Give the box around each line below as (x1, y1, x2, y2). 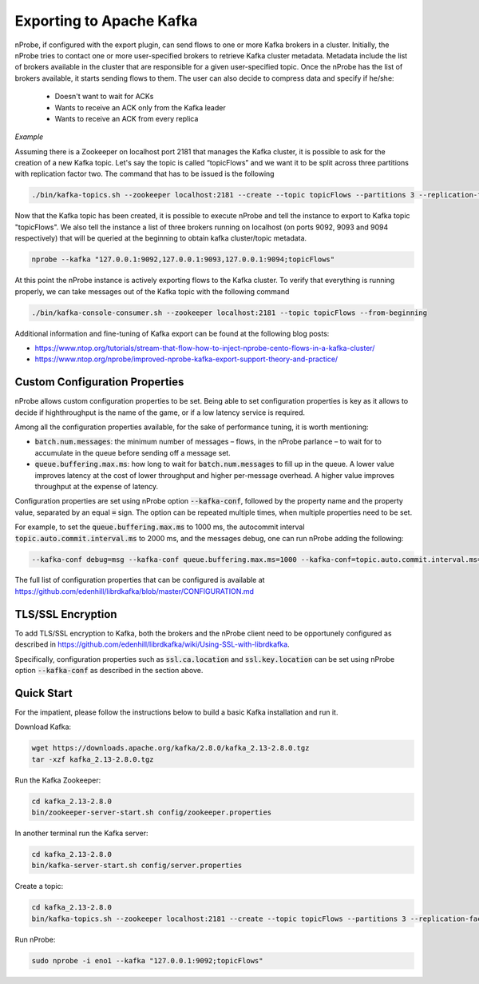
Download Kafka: (14, 722, 72, 731)
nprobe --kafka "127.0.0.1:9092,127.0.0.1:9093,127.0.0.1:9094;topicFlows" (31, 255, 335, 264)
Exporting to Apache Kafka (14, 12, 198, 30)
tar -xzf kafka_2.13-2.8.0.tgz (31, 755, 155, 763)
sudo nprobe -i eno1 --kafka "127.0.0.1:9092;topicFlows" (31, 956, 263, 965)
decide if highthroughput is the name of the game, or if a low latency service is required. (14, 408, 305, 417)
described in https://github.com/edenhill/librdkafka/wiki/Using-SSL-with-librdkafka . (14, 639, 291, 649)
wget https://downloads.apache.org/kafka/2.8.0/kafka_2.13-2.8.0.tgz (31, 743, 310, 753)
